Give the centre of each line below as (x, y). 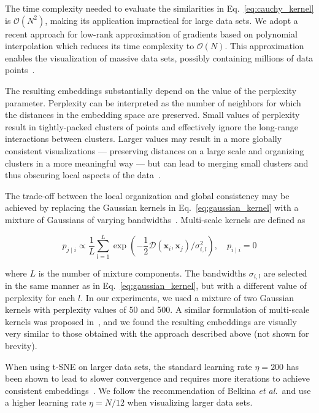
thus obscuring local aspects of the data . (83, 175)
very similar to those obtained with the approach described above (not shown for (157, 333)
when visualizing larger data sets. (190, 402)
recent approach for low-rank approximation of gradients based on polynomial (151, 33)
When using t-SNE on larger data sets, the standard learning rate (129, 366)
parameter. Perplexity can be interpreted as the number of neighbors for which (153, 102)
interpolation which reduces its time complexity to (100, 46)
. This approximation (264, 46)
